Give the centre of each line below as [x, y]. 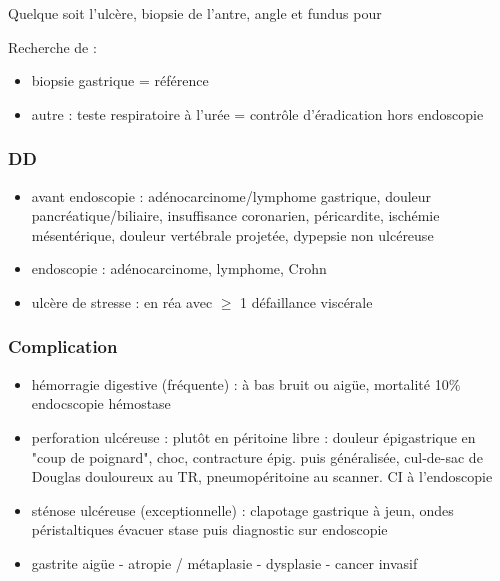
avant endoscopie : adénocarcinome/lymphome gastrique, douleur [231, 195]
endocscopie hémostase [101, 403]
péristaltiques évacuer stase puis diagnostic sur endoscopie [209, 529]
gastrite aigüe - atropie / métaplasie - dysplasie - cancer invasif [224, 562]
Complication [63, 346]
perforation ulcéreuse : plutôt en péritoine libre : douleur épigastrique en [253, 436]
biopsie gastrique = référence [120, 80]
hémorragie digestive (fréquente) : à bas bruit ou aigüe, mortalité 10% [246, 383]
